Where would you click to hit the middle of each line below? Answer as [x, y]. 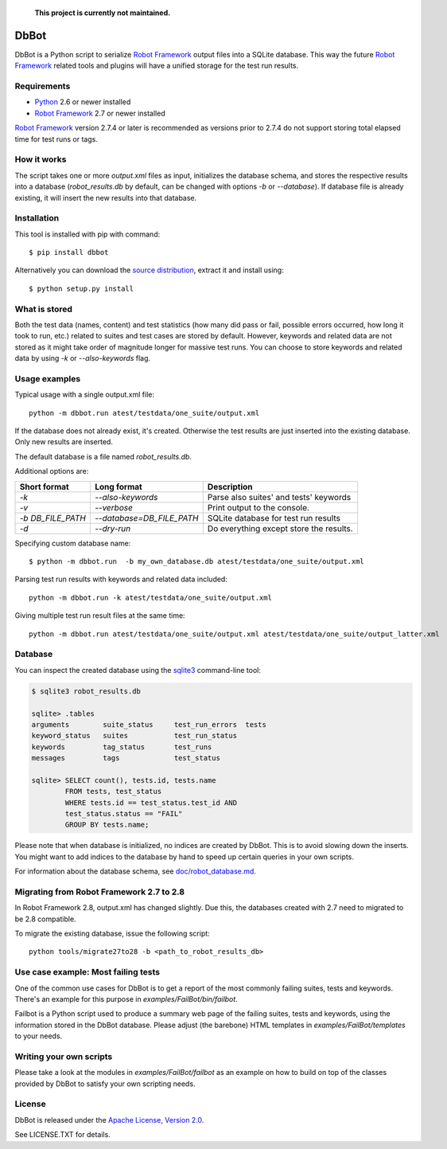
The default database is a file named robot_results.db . [103, 456]
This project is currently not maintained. [103, 13]
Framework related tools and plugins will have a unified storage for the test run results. [157, 66]
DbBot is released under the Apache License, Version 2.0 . [109, 1120]
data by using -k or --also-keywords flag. [83, 358]
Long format [118, 487]
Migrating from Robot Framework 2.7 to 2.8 [100, 892]
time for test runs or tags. [56, 139]
